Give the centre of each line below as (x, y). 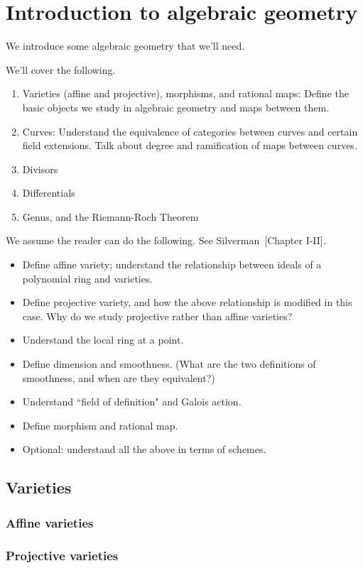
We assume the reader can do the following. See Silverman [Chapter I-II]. (166, 240)
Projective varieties (62, 555)
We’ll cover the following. (61, 69)
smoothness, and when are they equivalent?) (119, 377)
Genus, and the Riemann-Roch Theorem (110, 216)
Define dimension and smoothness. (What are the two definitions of (169, 364)
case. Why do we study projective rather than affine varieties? (157, 316)
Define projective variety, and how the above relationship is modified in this (187, 302)
